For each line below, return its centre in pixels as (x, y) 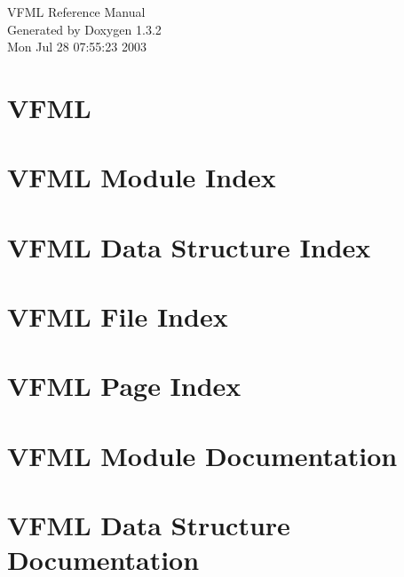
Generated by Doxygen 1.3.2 (84, 29)
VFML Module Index (142, 177)
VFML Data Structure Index (189, 246)
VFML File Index (118, 316)
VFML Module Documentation (202, 455)
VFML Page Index (124, 386)
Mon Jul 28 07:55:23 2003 (77, 47)
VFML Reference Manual (76, 12)
